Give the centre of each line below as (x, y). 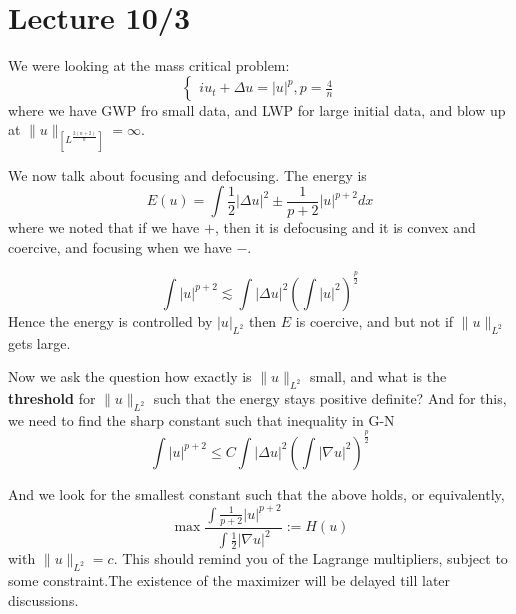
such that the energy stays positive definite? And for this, (330, 397)
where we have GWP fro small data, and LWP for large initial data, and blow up (257, 109)
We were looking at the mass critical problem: (149, 65)
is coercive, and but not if (374, 320)
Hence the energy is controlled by (110, 320)
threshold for (52, 397)
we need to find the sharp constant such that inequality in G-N (201, 419)
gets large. (39, 342)
